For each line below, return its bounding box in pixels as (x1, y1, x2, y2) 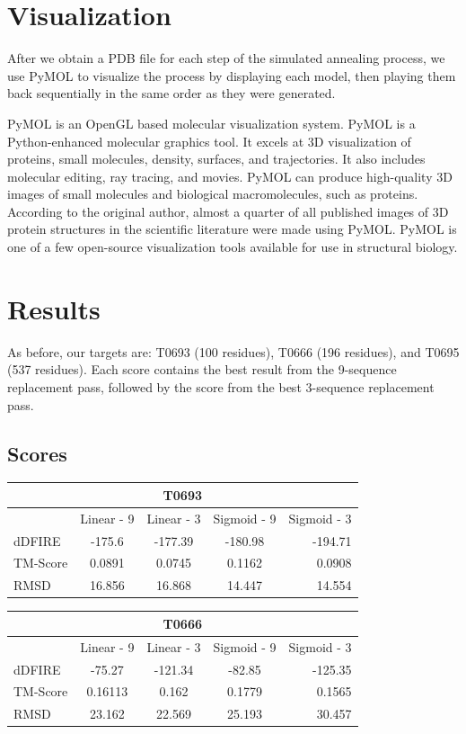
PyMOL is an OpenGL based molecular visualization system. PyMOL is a (7, 113, 416, 132)
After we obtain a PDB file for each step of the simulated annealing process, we (7, 49, 445, 67)
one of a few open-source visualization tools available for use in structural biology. (7, 237, 458, 256)
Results (7, 290, 101, 327)
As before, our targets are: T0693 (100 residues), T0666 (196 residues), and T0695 (7, 342, 460, 361)
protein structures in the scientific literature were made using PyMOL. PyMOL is (7, 219, 457, 238)
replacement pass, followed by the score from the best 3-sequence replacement (7, 377, 435, 396)
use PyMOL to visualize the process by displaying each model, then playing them (7, 66, 456, 85)
